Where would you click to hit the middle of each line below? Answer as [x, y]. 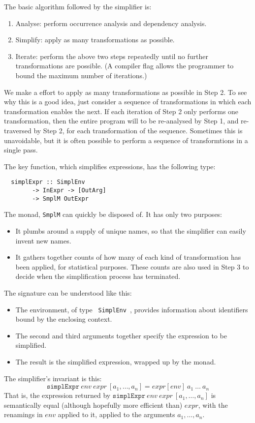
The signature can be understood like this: [68, 292]
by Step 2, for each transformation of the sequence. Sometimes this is [138, 130]
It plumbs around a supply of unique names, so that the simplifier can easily [131, 230]
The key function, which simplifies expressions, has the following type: [110, 166]
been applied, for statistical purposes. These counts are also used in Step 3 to [132, 266]
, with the [213, 405]
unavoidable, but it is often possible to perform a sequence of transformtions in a [126, 140]
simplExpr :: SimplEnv [48, 182]
